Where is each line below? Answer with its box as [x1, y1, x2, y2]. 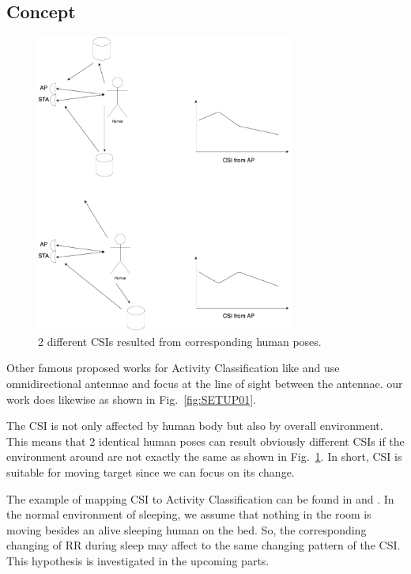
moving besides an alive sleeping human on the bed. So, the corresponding [6, 521, 367, 538]
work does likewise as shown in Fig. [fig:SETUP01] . [6, 390, 256, 407]
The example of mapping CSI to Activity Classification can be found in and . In [6, 490, 394, 507]
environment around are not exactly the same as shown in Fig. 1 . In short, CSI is [6, 448, 402, 465]
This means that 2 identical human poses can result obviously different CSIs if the [6, 432, 405, 449]
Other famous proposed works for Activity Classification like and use [6, 359, 340, 376]
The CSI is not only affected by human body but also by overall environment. [6, 417, 383, 434]
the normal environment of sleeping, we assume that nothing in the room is [6, 506, 371, 523]
